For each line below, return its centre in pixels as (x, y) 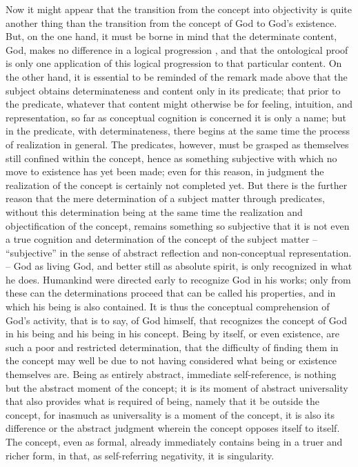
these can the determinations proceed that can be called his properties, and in (171, 293)
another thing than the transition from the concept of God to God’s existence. (171, 22)
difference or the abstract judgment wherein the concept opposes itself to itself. (173, 428)
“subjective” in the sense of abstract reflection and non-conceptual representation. (179, 252)
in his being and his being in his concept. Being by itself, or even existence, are (173, 334)
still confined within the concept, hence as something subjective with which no (171, 158)
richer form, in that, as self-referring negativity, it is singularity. (140, 455)
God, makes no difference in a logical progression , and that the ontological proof (177, 49)
